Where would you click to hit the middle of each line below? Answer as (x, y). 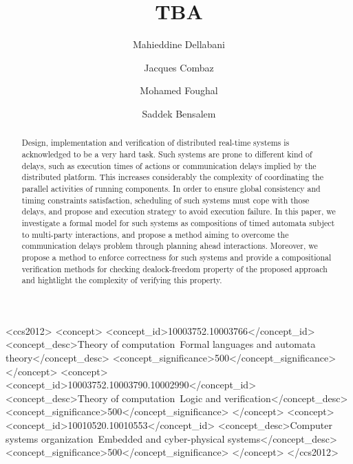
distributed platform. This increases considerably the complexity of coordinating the (172, 177)
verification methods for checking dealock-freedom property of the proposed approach (174, 268)
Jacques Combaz (179, 67)
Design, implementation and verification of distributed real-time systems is (156, 143)
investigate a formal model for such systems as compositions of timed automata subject (178, 222)
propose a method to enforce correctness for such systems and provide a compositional (176, 257)
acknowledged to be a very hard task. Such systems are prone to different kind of (167, 154)
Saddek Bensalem (179, 113)
